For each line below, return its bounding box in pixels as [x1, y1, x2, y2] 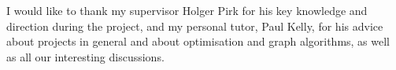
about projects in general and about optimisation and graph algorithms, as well [6, 33, 390, 50]
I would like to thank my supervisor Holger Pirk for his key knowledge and [6, 2, 368, 18]
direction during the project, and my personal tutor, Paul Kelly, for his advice [6, 17, 383, 34]
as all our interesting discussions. [6, 48, 165, 64]
